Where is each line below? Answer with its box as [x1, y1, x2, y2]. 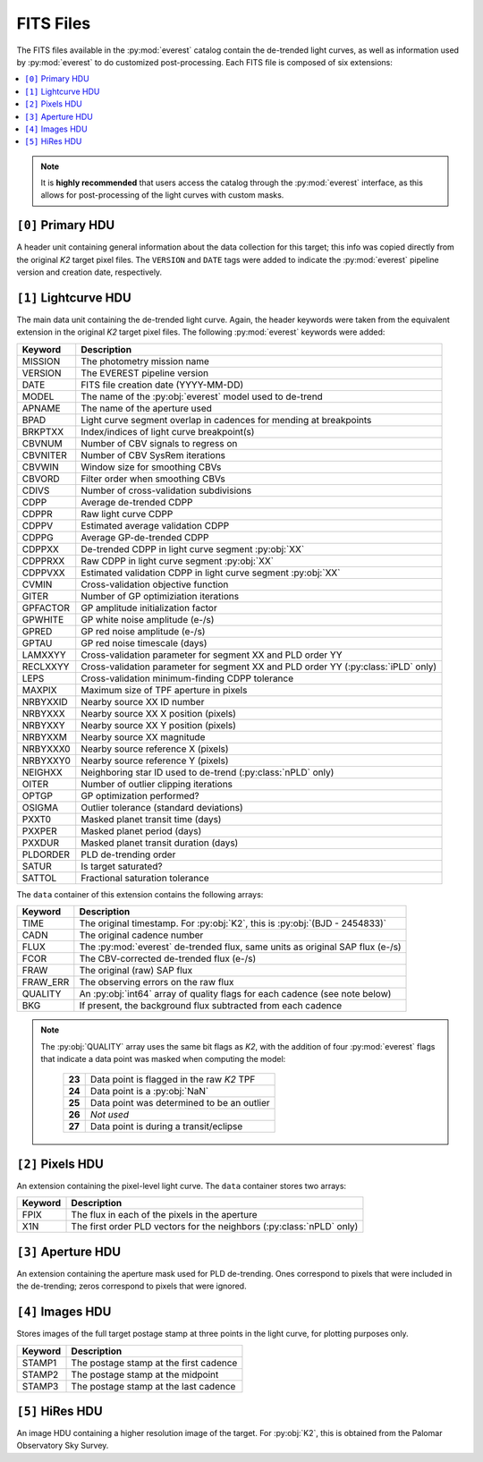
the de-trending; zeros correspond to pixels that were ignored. [16, 1280, 247, 1292]
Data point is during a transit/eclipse [89, 1120, 243, 1133]
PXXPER [21, 824, 57, 837]
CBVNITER [21, 448, 67, 461]
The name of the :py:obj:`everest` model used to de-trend [80, 390, 324, 403]
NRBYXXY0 [21, 754, 72, 767]
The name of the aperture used [80, 402, 212, 414]
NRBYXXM [21, 730, 67, 743]
